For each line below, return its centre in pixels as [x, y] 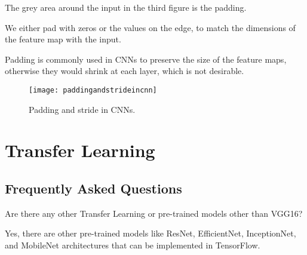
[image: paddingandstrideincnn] [93, 90]
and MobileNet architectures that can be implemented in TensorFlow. [133, 245]
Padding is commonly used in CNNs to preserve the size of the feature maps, [146, 59]
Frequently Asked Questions [93, 188]
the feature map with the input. [63, 39]
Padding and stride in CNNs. [82, 109]
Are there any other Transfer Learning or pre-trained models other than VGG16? [154, 213]
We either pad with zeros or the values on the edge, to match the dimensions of [150, 27]
